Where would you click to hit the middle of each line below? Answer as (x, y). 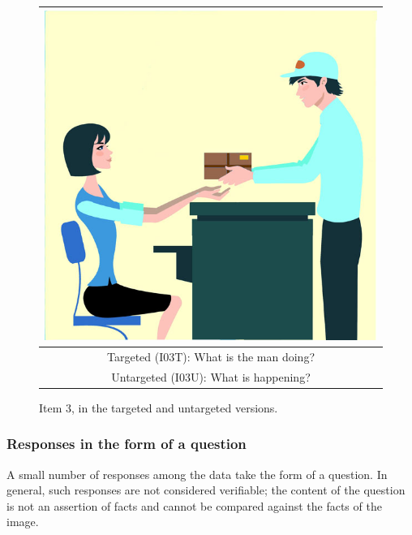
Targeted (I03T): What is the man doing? (210, 356)
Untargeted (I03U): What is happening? (211, 376)
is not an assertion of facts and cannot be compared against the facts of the (194, 505)
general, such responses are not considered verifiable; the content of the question (206, 490)
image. (23, 522)
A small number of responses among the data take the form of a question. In (197, 474)
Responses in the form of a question (127, 444)
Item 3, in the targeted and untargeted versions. (159, 407)
